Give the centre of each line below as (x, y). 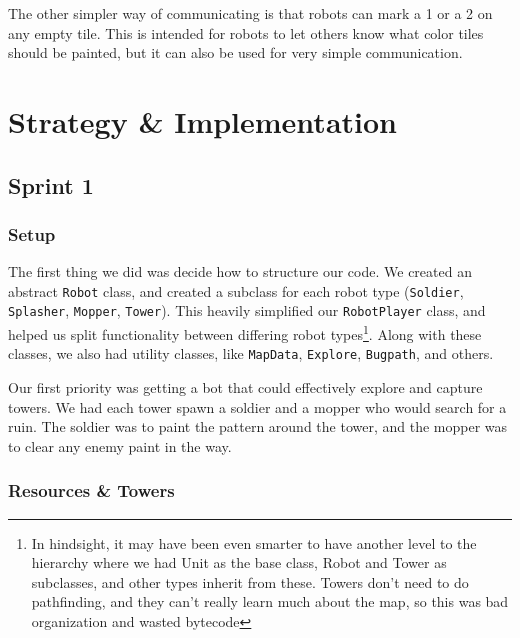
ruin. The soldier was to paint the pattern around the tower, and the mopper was (258, 426)
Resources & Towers (91, 490)
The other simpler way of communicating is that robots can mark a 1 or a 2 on (250, 13)
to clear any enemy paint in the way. (120, 445)
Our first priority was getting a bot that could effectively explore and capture (245, 386)
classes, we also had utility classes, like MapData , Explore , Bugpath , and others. (251, 353)
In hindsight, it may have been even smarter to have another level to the (254, 542)
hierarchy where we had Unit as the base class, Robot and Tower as (239, 562)
